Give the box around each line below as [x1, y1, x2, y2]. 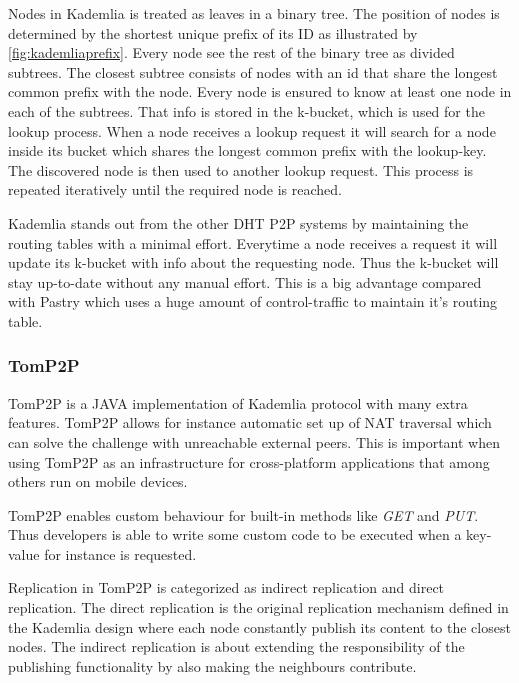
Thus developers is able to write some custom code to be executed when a [8, 524, 462, 545]
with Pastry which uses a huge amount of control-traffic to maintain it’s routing [8, 291, 498, 312]
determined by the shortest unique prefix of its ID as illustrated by [8, 22, 418, 43]
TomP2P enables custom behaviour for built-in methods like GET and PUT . [8, 504, 479, 525]
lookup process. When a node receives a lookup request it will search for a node [8, 120, 496, 141]
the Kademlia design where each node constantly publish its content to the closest [8, 616, 511, 637]
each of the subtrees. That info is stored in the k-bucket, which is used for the [8, 100, 485, 121]
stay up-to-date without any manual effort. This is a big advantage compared [8, 271, 482, 292]
